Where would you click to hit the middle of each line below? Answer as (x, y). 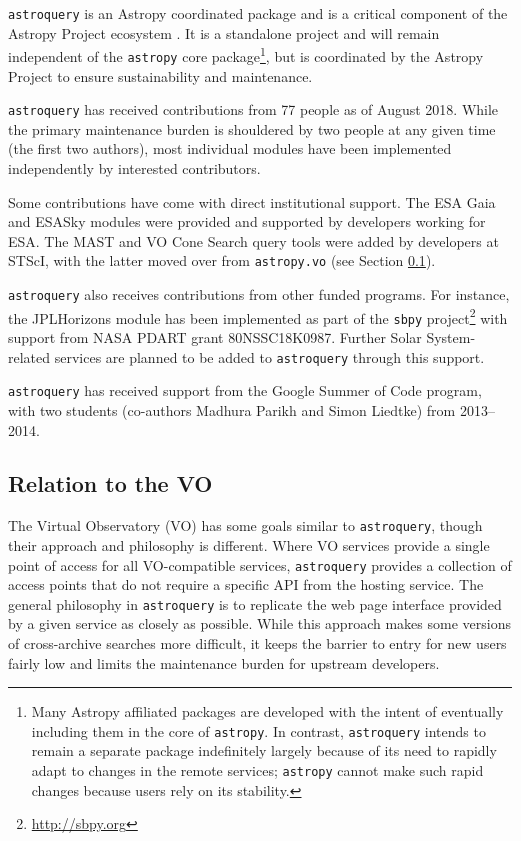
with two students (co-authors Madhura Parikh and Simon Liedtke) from (232, 409)
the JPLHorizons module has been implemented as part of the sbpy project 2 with (258, 316)
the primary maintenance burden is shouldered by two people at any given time (252, 128)
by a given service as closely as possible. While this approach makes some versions (259, 623)
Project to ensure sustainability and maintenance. (160, 75)
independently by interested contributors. (134, 168)
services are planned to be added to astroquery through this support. (269, 356)
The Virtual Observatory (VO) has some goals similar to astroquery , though (245, 525)
